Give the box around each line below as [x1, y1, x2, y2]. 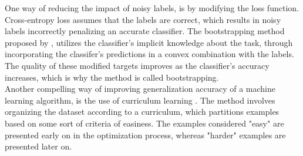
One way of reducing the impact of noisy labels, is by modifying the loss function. [5, 2, 299, 14]
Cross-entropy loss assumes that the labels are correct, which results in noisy [5, 13, 281, 25]
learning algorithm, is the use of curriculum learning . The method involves [5, 94, 275, 106]
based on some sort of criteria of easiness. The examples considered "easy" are [5, 117, 284, 129]
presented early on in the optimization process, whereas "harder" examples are [5, 128, 286, 141]
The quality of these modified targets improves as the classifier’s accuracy [5, 59, 270, 71]
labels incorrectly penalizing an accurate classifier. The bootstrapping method [5, 25, 285, 37]
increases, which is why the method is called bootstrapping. [5, 71, 219, 83]
